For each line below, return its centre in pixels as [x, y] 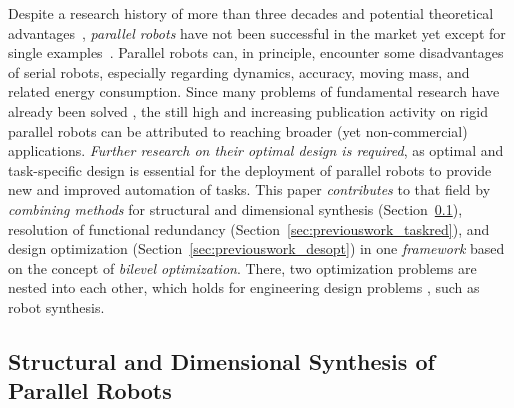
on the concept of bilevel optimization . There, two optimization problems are [242, 267]
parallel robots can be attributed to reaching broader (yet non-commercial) [238, 130]
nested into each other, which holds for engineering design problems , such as [244, 287]
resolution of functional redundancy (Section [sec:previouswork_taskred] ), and [249, 228]
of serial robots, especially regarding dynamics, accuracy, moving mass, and [239, 71]
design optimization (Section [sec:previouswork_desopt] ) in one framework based [256, 248]
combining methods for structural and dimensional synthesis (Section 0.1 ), [235, 208]
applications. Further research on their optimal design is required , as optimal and [256, 150]
